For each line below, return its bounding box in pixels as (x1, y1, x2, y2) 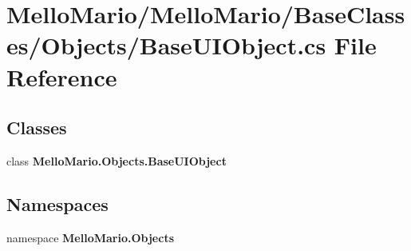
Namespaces (6, 191, 109, 216)
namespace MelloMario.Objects (6, 229, 174, 245)
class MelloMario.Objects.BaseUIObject (6, 152, 227, 169)
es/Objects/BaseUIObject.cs (6, 29, 326, 62)
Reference (6, 60, 117, 93)
